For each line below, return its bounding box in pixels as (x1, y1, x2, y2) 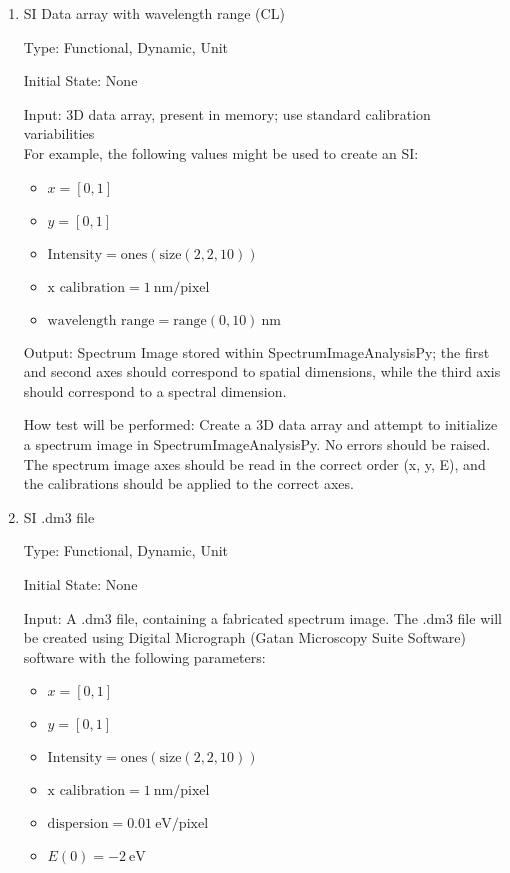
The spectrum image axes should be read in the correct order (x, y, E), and (23, 453, 486, 474)
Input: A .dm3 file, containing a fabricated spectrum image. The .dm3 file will (23, 607, 502, 628)
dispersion (47, 817, 109, 832)
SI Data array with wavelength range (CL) (23, 3, 285, 23)
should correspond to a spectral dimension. (23, 380, 287, 401)
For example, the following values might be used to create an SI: (23, 142, 419, 163)
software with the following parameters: (23, 646, 266, 667)
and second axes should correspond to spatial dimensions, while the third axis (23, 361, 501, 382)
